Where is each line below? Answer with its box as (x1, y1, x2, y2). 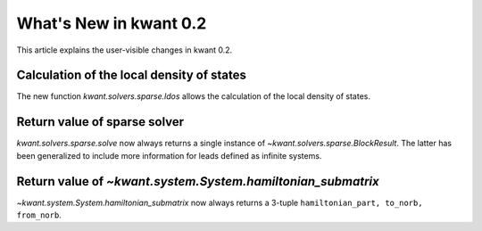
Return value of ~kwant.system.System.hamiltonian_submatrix (16, 174, 379, 189)
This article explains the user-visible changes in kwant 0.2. (16, 45, 233, 55)
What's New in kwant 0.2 (16, 13, 207, 33)
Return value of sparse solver (16, 114, 185, 129)
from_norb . (16, 210, 62, 220)
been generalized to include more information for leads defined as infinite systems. (16, 150, 322, 161)
